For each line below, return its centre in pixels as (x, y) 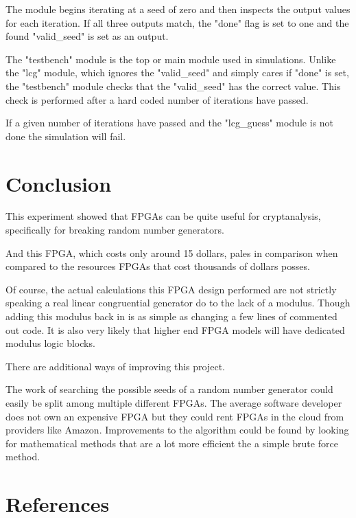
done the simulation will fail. (66, 136)
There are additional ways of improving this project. (115, 366)
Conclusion (59, 183)
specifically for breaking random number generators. (115, 230)
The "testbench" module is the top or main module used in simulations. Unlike (171, 59)
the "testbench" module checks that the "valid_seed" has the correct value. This (173, 86)
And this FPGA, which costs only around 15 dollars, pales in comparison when (172, 252)
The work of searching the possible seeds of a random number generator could (169, 389)
